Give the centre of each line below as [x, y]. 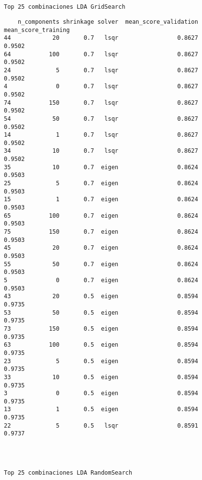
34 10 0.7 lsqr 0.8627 [101, 151]
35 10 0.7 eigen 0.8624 [101, 167]
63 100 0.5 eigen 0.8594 [101, 345]
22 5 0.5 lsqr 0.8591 [101, 425]
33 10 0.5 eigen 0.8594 [101, 377]
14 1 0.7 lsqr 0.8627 [101, 135]
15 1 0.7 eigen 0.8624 [101, 200]
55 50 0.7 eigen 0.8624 [101, 264]
